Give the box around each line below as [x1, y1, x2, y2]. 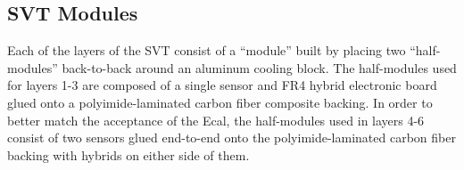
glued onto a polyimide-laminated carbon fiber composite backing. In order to [7, 93, 433, 111]
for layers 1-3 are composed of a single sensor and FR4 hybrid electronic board [7, 76, 437, 94]
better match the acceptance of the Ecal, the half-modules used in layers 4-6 [7, 110, 425, 129]
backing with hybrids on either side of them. [7, 145, 250, 164]
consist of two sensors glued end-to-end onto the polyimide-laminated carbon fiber [7, 128, 456, 147]
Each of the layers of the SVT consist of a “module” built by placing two [7, 41, 406, 60]
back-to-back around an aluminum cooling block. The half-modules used [62, 58, 457, 77]
